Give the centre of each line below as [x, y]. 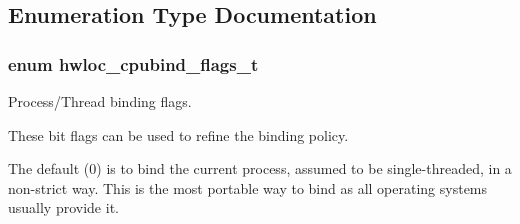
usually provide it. [63, 207]
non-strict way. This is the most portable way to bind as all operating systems [248, 187]
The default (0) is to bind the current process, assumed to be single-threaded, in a [260, 168]
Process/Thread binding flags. [100, 101]
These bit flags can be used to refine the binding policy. [178, 134]
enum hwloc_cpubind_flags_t [133, 63]
